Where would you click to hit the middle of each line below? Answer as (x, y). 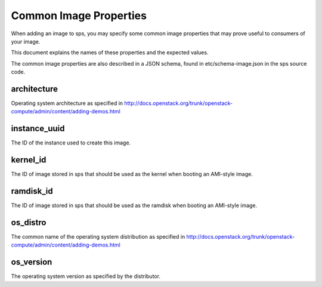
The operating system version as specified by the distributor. (86, 276)
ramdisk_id (32, 191)
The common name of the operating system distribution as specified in (98, 237)
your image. (26, 41)
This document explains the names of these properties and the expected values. (110, 53)
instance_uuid (38, 129)
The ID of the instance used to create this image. (71, 143)
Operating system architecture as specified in (67, 103)
